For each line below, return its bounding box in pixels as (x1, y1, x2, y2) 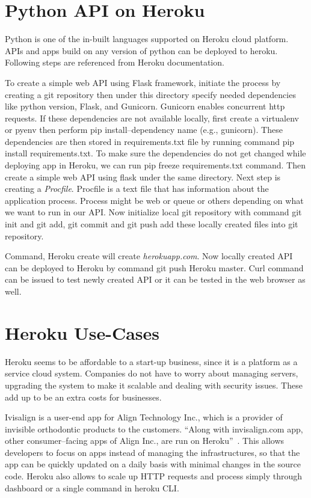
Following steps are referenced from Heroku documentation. (5, 56, 224, 69)
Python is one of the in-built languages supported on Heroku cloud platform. (5, 32, 289, 45)
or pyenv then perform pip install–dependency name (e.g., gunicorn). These (5, 123, 283, 136)
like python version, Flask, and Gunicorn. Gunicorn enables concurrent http (5, 100, 285, 112)
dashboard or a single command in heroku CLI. (5, 481, 179, 494)
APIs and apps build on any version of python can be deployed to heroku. (5, 44, 278, 57)
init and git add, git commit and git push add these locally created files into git (5, 218, 298, 230)
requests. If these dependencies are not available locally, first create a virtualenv (5, 111, 300, 124)
